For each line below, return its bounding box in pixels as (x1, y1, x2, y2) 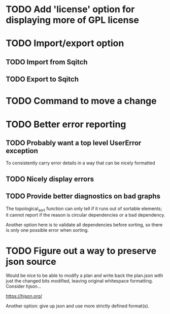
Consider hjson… (6, 283, 42, 290)
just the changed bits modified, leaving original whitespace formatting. (6, 278, 153, 284)
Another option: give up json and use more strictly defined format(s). (6, 303, 150, 309)
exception (6, 146, 39, 155)
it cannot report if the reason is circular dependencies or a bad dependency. (6, 212, 165, 218)
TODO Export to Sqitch (6, 75, 79, 84)
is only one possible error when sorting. (6, 227, 89, 233)
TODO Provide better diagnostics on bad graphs (6, 192, 160, 201)
